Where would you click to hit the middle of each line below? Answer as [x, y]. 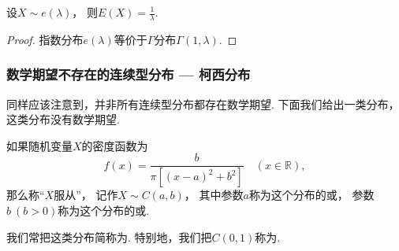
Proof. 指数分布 [45, 39]
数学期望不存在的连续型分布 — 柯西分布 [129, 74]
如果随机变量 [39, 145]
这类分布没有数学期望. [63, 119]
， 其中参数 [214, 195]
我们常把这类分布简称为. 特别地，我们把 [109, 236]
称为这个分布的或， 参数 [311, 195]
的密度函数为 [115, 145]
